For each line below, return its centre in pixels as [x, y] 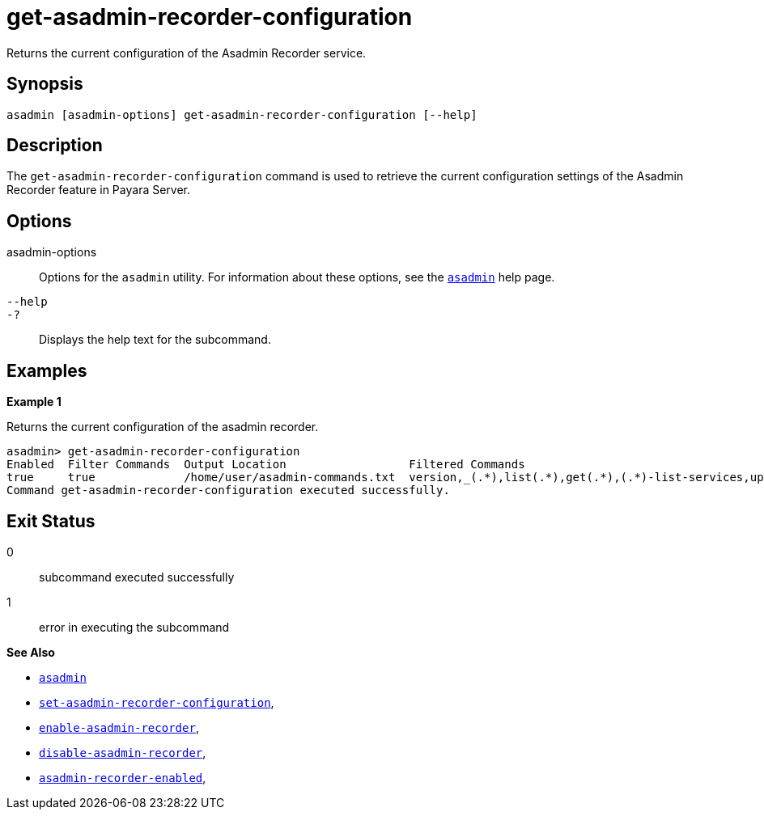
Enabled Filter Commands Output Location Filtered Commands [266, 465]
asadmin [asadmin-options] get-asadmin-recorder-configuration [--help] [242, 114]
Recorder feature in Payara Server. [99, 190]
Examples [47, 370]
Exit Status [51, 521]
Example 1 [34, 402]
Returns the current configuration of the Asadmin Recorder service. [187, 53]
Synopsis [45, 84]
